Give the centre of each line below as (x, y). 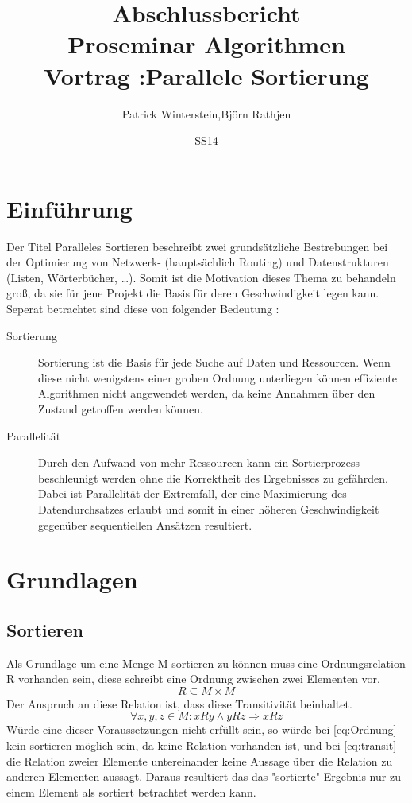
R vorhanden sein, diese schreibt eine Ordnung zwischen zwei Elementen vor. (193, 679)
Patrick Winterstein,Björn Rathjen (206, 113)
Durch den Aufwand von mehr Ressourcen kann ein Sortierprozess (199, 462)
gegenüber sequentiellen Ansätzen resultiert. (145, 524)
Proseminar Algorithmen (206, 44)
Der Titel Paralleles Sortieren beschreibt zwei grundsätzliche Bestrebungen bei (197, 246)
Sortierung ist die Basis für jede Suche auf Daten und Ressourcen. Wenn (214, 362)
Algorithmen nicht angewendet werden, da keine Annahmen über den (207, 393)
